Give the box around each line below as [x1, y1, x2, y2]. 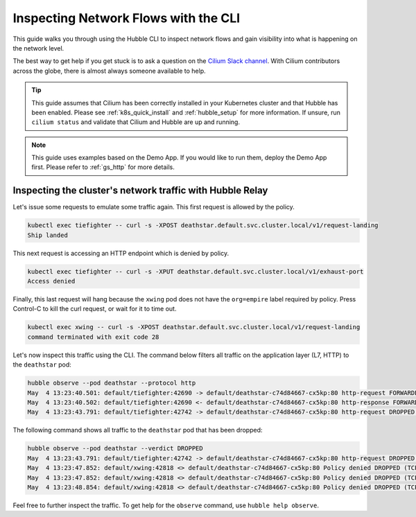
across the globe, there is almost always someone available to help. [12, 67, 206, 75]
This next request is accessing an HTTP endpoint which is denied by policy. [12, 249, 229, 257]
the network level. [12, 44, 64, 52]
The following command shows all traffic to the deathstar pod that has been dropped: [12, 426, 263, 435]
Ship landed [27, 231, 69, 239]
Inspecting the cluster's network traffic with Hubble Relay [12, 184, 268, 197]
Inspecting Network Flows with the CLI [12, 10, 241, 26]
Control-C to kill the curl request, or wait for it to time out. [12, 305, 177, 313]
